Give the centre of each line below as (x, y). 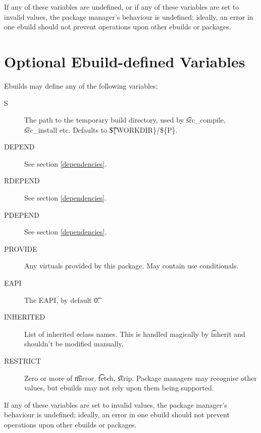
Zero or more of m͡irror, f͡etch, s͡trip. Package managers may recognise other (141, 378)
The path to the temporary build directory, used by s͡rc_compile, (125, 120)
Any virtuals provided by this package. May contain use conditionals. (132, 266)
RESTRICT (23, 361)
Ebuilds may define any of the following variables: (81, 85)
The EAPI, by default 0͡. (62, 300)
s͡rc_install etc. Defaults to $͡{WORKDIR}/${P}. (101, 129)
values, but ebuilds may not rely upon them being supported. (119, 388)
